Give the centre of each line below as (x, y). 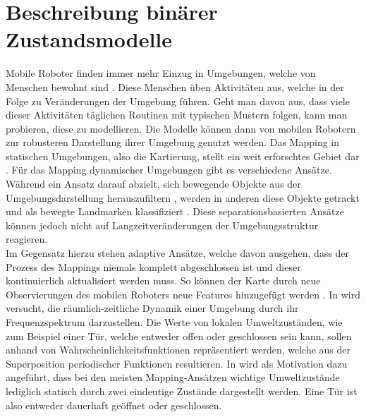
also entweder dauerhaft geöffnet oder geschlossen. (114, 405)
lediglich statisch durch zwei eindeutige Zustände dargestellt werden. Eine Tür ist (182, 391)
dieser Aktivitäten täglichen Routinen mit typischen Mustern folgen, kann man (177, 115)
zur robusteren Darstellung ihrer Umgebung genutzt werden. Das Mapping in (173, 142)
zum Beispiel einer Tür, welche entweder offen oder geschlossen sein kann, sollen (179, 336)
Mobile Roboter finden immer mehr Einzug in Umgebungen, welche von (161, 73)
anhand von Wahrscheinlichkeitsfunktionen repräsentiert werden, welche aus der (178, 350)
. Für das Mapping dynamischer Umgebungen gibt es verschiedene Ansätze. (169, 170)
